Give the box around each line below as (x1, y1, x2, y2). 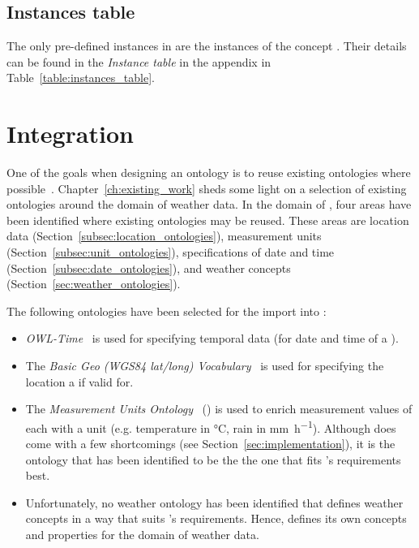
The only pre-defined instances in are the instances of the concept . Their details (6, 37, 407, 54)
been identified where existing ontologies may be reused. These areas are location (6, 211, 409, 228)
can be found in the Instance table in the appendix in (6, 53, 271, 70)
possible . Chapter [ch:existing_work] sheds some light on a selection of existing (6, 179, 407, 196)
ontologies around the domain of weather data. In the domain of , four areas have (6, 196, 412, 213)
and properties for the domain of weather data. (25, 526, 259, 543)
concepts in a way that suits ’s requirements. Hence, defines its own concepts (25, 510, 407, 527)
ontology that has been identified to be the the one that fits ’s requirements (25, 451, 401, 468)
